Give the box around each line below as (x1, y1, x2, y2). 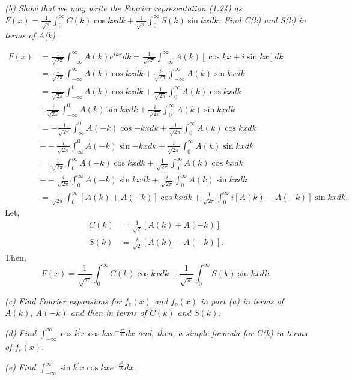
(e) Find (5, 361, 36, 373)
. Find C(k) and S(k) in (218, 13, 306, 26)
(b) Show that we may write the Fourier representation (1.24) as (5, 2, 242, 14)
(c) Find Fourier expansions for (5, 294, 122, 307)
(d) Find (5, 327, 37, 339)
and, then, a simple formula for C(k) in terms (138, 327, 308, 339)
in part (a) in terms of (201, 294, 284, 307)
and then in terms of (70, 306, 147, 319)
